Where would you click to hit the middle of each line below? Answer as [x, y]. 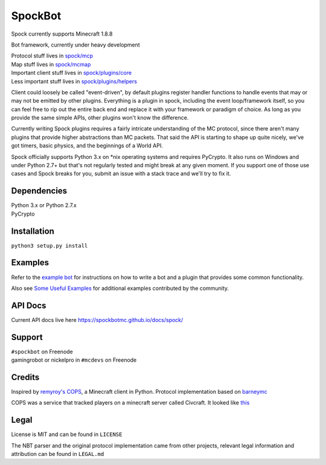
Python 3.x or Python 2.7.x [44, 205]
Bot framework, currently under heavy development [75, 45]
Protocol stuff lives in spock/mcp [52, 56]
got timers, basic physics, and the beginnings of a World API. [87, 146]
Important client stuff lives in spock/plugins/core [72, 73]
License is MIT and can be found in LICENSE [67, 434]
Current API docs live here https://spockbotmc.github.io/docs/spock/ [97, 319]
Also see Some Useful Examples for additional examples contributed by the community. [120, 288]
